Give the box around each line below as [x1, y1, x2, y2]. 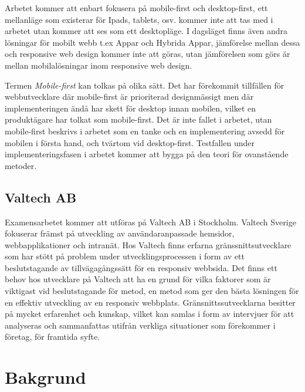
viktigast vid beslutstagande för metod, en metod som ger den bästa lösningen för [5, 285, 299, 297]
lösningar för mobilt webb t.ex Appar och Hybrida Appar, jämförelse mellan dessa [5, 36, 300, 48]
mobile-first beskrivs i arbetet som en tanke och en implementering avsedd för [5, 124, 285, 137]
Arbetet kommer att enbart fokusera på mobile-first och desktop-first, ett [5, 2, 268, 13]
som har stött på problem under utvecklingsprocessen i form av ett [5, 250, 245, 262]
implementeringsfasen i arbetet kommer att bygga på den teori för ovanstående [5, 148, 289, 160]
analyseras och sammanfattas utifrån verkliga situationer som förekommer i [5, 319, 276, 331]
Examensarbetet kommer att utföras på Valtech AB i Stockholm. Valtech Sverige [5, 215, 296, 228]
